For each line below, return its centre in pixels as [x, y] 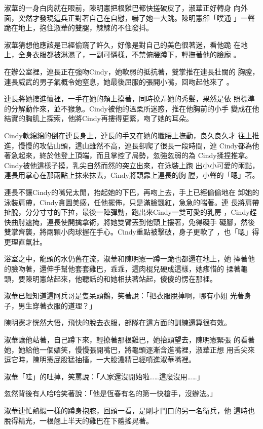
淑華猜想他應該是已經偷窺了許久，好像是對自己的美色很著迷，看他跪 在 [122, 44]
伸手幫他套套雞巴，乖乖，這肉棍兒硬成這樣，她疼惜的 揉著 [143, 269]
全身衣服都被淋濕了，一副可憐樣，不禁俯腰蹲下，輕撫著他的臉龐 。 [129, 54]
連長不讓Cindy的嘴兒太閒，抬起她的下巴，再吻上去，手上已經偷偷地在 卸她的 [132, 192]
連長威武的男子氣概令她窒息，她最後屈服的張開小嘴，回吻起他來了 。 [119, 81]
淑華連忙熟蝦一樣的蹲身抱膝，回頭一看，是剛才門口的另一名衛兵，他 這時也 [129, 410]
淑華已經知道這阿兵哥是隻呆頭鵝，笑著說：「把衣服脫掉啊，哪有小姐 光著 [124, 296]
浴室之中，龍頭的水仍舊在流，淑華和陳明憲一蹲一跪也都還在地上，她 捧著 [126, 259]
